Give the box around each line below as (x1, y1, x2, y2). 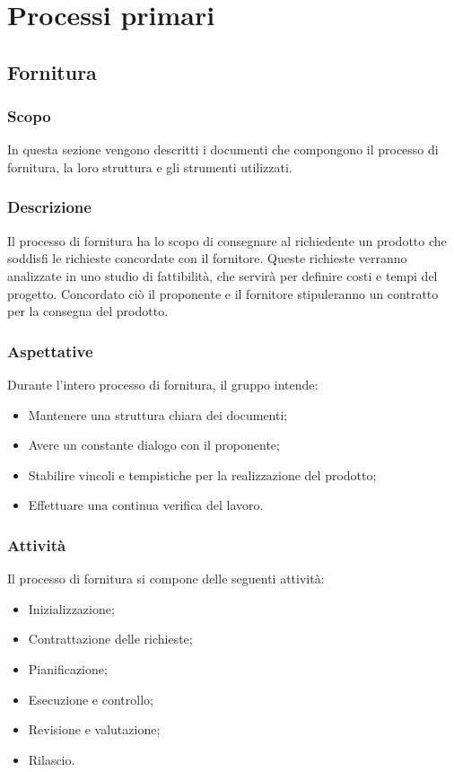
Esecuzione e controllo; (28, 689, 153, 708)
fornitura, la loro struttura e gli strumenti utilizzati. (7, 157, 292, 176)
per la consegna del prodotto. (7, 302, 169, 320)
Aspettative (7, 339, 93, 362)
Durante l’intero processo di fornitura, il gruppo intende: (7, 374, 319, 393)
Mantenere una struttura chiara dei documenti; (28, 405, 288, 424)
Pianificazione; (28, 659, 108, 678)
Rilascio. (28, 750, 75, 768)
